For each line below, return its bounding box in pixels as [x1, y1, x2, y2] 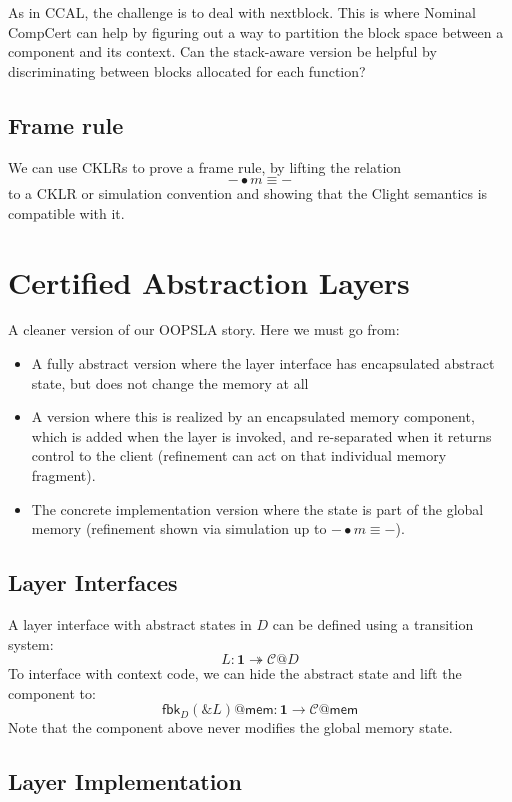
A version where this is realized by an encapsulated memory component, [31, 406, 475, 427]
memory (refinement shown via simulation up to [31, 518, 327, 539]
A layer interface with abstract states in [8, 614, 252, 635]
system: [8, 633, 54, 654]
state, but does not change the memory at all [31, 372, 309, 393]
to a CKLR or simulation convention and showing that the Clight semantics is [8, 183, 488, 204]
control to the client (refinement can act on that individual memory [31, 445, 447, 466]
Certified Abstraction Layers [8, 261, 410, 302]
